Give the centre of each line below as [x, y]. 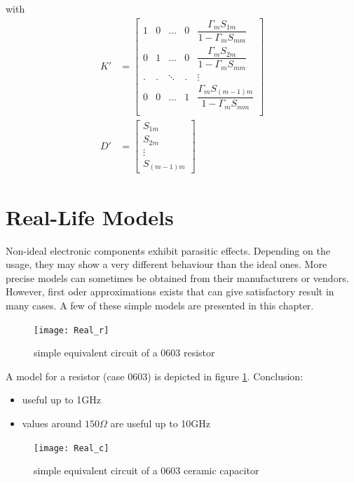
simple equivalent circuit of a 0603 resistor [124, 353]
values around [52, 423]
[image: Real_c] [72, 448]
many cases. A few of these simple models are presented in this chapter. [160, 305]
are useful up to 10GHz [161, 423]
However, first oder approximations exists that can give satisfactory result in [170, 292]
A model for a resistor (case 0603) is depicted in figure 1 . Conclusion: [155, 376]
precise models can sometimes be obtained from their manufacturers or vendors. [177, 277]
